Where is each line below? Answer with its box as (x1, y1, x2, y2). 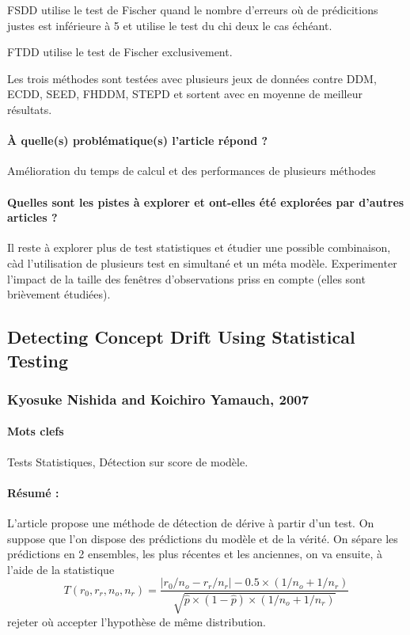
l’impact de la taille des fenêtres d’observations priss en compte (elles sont (7, 270, 366, 287)
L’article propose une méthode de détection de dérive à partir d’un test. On (7, 514, 374, 530)
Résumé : (7, 484, 59, 500)
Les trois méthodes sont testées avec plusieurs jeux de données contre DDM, (7, 70, 377, 86)
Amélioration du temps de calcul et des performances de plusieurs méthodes (7, 162, 376, 179)
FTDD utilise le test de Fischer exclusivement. (7, 44, 233, 60)
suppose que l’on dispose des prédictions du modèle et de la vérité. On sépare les (7, 530, 398, 546)
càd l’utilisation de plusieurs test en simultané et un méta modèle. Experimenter (7, 254, 397, 271)
